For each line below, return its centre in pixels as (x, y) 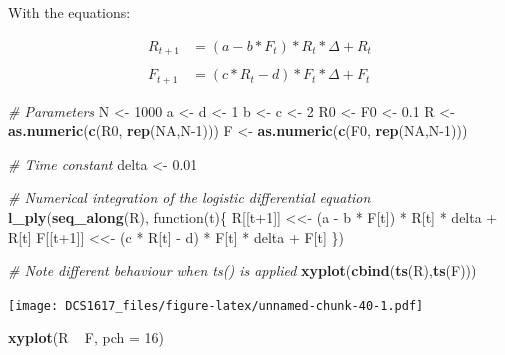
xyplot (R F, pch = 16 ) (86, 337)
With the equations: (69, 12)
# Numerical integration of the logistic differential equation (189, 197)
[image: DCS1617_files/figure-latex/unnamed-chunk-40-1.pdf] (216, 305)
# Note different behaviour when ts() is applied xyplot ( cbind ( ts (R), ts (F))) (242, 270)
